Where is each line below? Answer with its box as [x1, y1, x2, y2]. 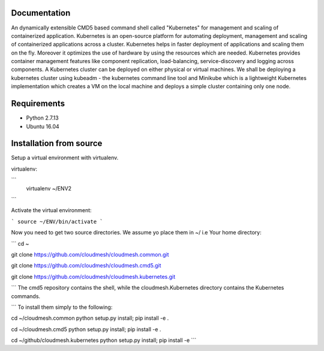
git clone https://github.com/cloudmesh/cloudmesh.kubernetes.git [11, 273, 176, 280]
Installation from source [11, 138, 103, 148]
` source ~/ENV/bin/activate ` [11, 218, 103, 225]
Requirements [11, 99, 65, 109]
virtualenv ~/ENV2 [26, 185, 72, 192]
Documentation [11, 8, 71, 18]
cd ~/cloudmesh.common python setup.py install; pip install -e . [11, 314, 169, 322]
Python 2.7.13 [26, 114, 59, 121]
